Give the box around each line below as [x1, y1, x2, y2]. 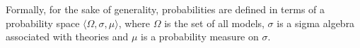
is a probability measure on [141, 29, 259, 44]
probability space [6, 15, 80, 30]
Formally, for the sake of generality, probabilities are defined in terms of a [6, 2, 325, 16]
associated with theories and [6, 29, 129, 44]
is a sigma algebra [277, 15, 355, 30]
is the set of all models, [164, 15, 265, 30]
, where [118, 15, 151, 30]
